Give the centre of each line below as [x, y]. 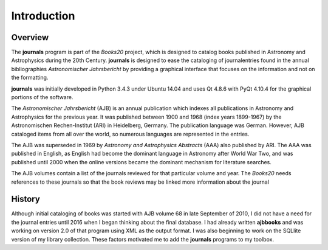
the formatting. [30, 78]
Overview [30, 37]
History [26, 199]
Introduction [43, 16]
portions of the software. [42, 97]
